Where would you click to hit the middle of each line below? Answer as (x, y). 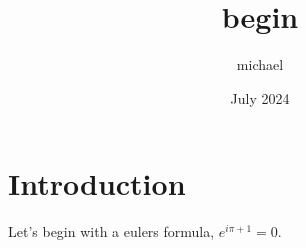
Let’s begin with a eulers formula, (111, 231)
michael (260, 64)
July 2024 (260, 97)
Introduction (97, 183)
